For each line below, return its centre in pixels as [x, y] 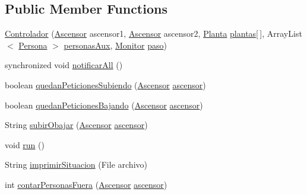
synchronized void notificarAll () [64, 65]
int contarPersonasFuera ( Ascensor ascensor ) [86, 184]
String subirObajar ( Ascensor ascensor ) [76, 125]
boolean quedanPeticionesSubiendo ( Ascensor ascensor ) [105, 84]
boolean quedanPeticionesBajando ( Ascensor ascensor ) [104, 105]
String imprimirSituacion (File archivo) [76, 164]
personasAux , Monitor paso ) [115, 45]
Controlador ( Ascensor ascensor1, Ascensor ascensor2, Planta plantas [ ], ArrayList [153, 33]
